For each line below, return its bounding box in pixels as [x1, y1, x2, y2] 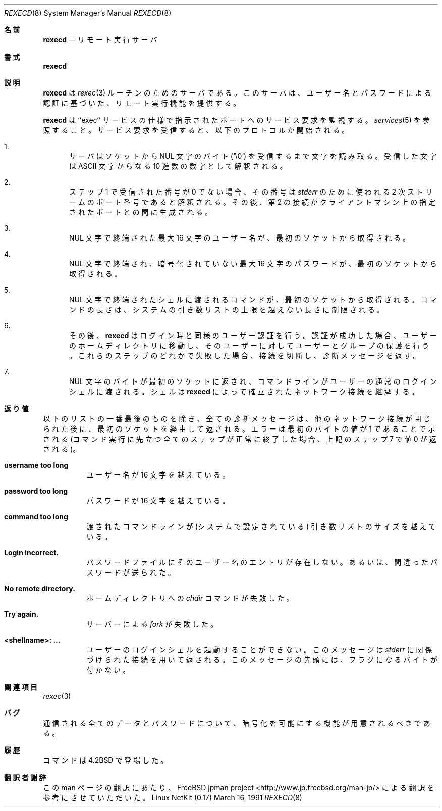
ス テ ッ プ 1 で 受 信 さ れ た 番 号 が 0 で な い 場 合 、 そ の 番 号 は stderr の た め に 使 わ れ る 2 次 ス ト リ [69, 187, 432, 196]
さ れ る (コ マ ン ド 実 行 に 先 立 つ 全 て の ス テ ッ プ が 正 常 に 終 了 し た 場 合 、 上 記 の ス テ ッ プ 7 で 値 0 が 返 [43, 435, 436, 443]
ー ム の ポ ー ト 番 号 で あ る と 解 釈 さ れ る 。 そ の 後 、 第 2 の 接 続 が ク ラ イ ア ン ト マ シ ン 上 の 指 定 [69, 198, 436, 206]
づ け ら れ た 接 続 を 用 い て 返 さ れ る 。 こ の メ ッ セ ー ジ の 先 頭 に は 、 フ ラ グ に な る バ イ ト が [86, 655, 438, 664]
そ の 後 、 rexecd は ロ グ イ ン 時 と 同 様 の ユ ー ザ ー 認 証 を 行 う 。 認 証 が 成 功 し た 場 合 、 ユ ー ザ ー [69, 331, 437, 340]
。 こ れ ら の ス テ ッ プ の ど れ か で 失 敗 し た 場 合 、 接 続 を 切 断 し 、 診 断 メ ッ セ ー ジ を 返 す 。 [69, 351, 420, 360]
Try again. [4, 610, 39, 618]
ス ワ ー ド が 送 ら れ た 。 [86, 568, 175, 577]
